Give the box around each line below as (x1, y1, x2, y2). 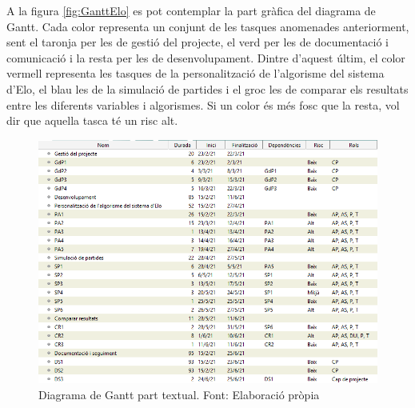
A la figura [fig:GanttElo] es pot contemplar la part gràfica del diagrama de (6, 2, 376, 18)
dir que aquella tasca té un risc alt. (6, 112, 178, 129)
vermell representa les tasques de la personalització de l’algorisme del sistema (6, 65, 385, 82)
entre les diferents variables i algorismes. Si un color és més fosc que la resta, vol (6, 96, 400, 113)
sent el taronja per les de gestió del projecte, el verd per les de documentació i (6, 34, 389, 50)
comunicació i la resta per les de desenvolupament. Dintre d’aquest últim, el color (6, 49, 405, 66)
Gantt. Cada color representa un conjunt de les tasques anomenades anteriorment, (6, 18, 409, 34)
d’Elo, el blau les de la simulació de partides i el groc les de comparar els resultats (6, 80, 409, 97)
